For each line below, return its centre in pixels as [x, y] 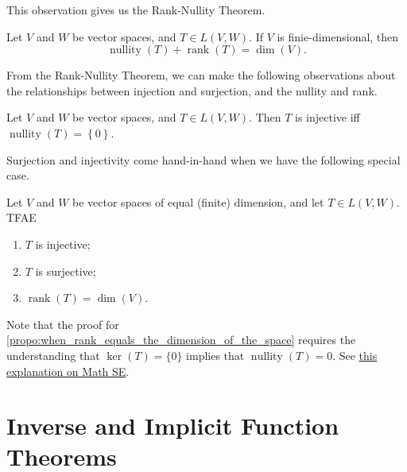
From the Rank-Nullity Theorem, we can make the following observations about [201, 75]
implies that [215, 355]
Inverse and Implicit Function [173, 426]
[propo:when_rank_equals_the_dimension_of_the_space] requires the [181, 340]
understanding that [53, 355]
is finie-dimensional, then [338, 36]
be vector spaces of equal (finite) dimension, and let [198, 201]
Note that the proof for [63, 324]
